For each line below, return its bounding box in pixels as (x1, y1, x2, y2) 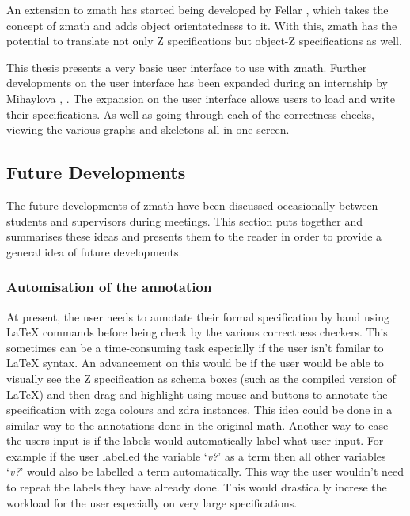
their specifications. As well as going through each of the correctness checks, (6, 105, 374, 122)
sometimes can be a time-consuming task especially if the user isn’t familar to (6, 339, 384, 355)
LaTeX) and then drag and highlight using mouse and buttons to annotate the (6, 385, 388, 402)
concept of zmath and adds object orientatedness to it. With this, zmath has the (6, 17, 397, 33)
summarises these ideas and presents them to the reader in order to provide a (6, 228, 382, 245)
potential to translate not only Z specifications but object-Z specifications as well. (6, 32, 402, 49)
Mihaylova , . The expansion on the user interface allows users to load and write (6, 89, 395, 106)
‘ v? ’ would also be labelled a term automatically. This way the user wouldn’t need (6, 463, 404, 480)
